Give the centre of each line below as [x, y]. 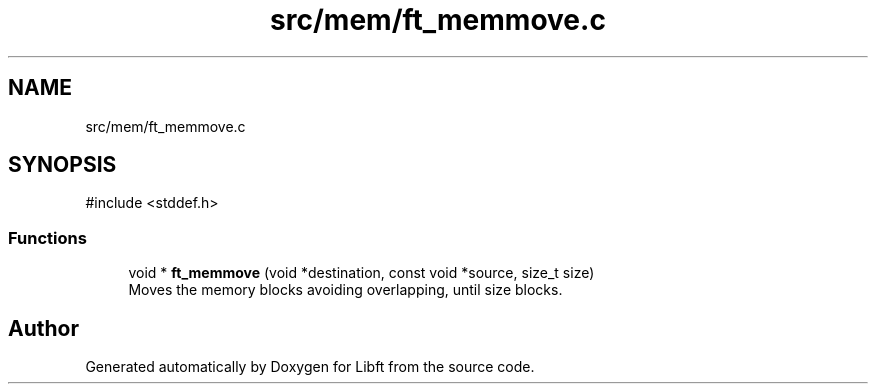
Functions [47, 237]
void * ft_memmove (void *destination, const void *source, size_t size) [361, 273]
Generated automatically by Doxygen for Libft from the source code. [310, 367]
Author [43, 328]
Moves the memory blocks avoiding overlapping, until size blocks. [345, 290]
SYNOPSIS [62, 165]
